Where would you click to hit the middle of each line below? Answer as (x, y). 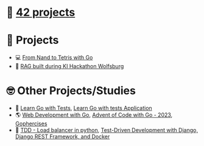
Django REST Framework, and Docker (62, 137)
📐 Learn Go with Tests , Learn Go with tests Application (83, 108)
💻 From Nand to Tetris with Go (54, 58)
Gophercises (31, 123)
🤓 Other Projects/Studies (71, 91)
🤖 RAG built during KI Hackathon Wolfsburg (69, 66)
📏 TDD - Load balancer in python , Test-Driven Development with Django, (106, 130)
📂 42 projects (41, 12)
